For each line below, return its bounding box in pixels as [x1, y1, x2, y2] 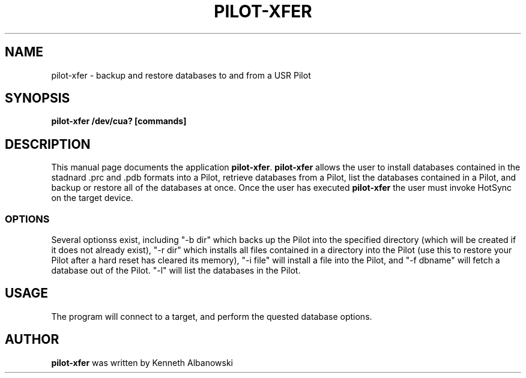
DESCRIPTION [5, 136, 91, 152]
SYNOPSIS [5, 91, 70, 106]
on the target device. [51, 193, 133, 203]
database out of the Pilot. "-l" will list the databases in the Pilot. [51, 265, 301, 276]
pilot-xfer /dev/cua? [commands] [51, 116, 187, 127]
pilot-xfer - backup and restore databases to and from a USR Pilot [51, 70, 311, 80]
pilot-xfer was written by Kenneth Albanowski [51, 357, 233, 368]
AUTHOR [5, 332, 59, 347]
